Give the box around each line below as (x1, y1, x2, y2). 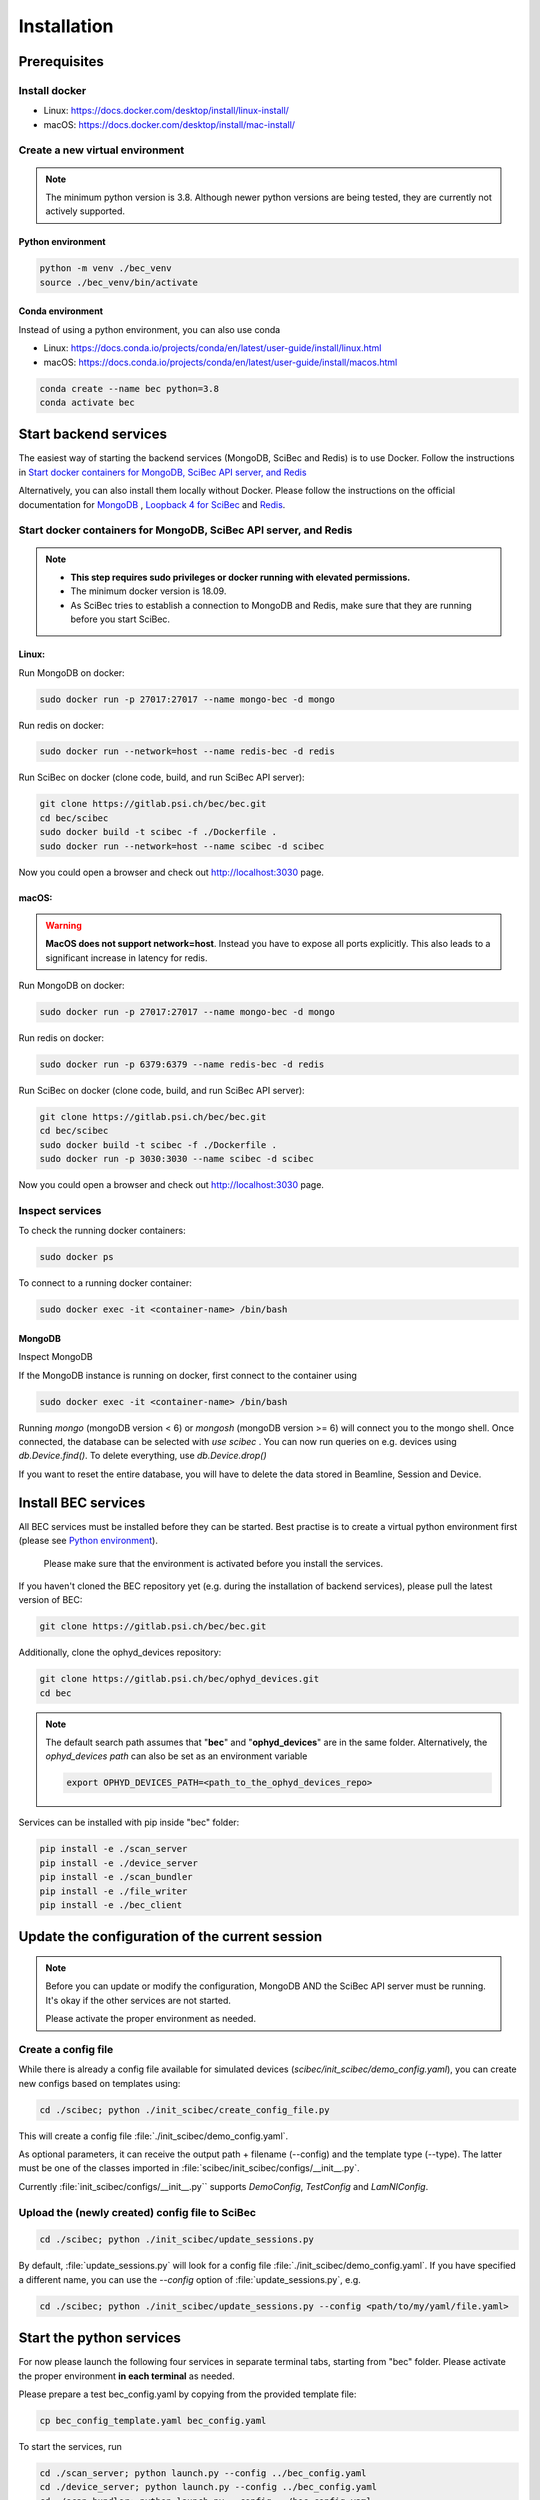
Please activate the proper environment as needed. (45, 2013, 257, 2025)
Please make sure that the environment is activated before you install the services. (43, 1557, 384, 1569)
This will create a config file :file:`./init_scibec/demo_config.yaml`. (18, 2130, 289, 2142)
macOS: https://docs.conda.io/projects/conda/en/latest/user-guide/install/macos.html (43, 356, 398, 368)
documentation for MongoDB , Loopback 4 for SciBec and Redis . (18, 498, 286, 510)
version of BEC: (18, 1594, 83, 1606)
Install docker (18, 83, 87, 97)
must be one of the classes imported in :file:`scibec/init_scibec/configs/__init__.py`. (18, 2162, 360, 2174)
